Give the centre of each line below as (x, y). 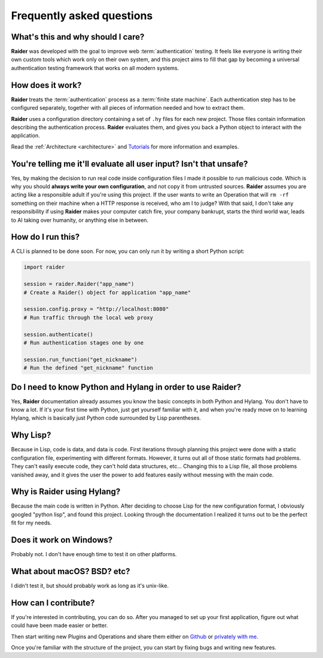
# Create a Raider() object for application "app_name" (107, 292)
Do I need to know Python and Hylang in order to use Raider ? (126, 387)
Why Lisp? (31, 435)
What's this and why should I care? (78, 37)
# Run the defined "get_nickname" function (89, 368)
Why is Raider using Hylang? (66, 492)
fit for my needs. (31, 523)
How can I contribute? (53, 603)
